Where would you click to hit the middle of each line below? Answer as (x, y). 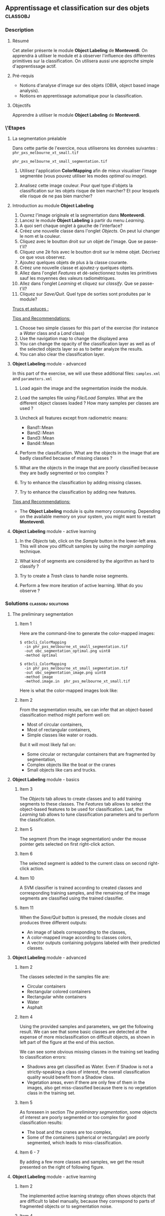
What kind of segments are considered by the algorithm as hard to (87, 561)
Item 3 (26, 789)
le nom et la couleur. (40, 236)
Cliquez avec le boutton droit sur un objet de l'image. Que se (81, 241)
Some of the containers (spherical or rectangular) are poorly (88, 1137)
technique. (31, 551)
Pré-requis (23, 76)
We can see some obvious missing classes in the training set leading (89, 1052)
